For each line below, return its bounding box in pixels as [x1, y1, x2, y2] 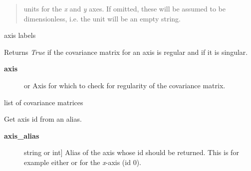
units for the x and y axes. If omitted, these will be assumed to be [23, 3, 226, 13]
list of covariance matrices [4, 97, 83, 107]
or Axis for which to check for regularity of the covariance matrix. [24, 80, 226, 90]
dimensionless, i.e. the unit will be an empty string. [23, 13, 181, 23]
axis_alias [4, 130, 39, 141]
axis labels [4, 30, 36, 40]
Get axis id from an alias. [4, 114, 82, 124]
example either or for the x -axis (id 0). [24, 157, 141, 167]
